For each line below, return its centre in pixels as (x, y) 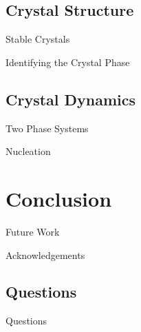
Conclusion (59, 198)
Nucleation (28, 151)
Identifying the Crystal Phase (68, 62)
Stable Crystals (38, 39)
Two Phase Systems (47, 128)
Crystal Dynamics (71, 99)
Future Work (33, 231)
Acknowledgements (45, 255)
